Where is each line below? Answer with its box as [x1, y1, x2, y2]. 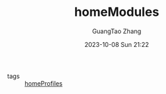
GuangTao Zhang [92, 27, 142, 35]
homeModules [74, 4, 160, 20]
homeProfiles [24, 79, 63, 87]
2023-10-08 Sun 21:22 [84, 40, 149, 48]
